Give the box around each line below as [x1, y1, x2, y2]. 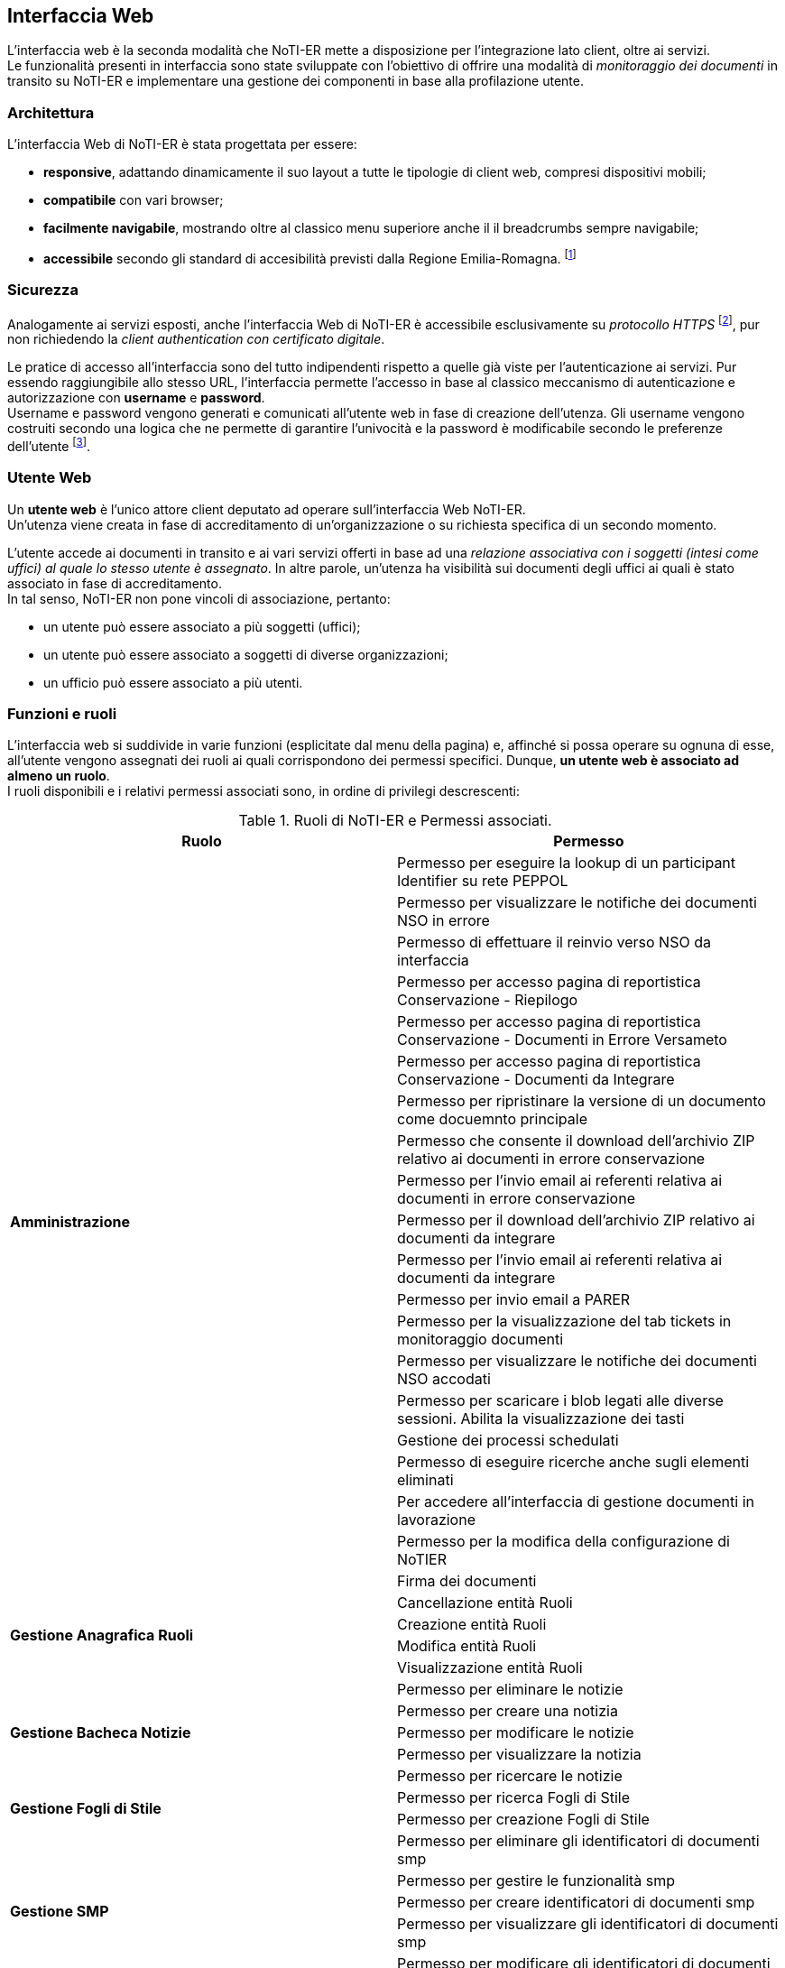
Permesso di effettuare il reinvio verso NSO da [397, 933, 711, 952]
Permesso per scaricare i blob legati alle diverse [397, 1391, 724, 1410]
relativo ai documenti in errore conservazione [397, 1150, 706, 1169]
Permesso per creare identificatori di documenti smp [397, 1893, 755, 1912]
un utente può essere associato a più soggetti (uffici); [43, 618, 361, 634]
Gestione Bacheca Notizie [10, 1723, 191, 1742]
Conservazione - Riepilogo [397, 991, 578, 1010]
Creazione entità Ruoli [397, 1615, 547, 1634]
